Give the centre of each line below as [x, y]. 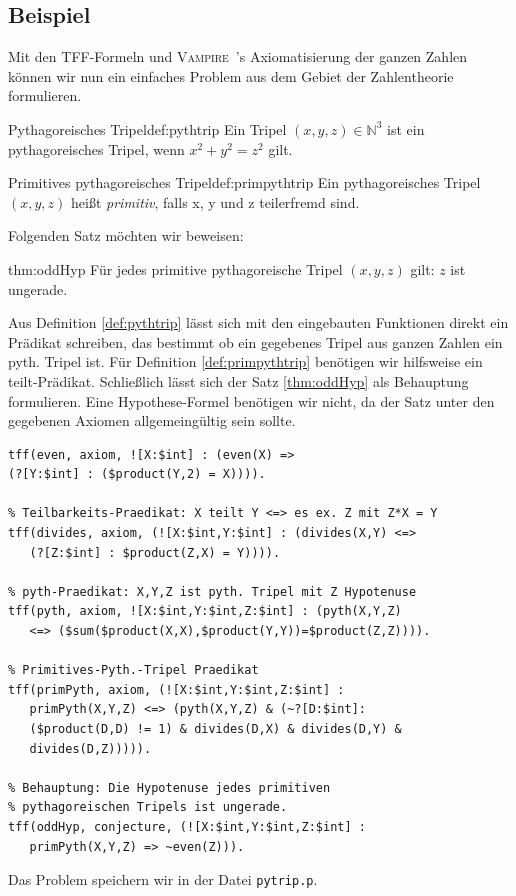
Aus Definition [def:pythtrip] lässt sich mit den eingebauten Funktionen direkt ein [258, 322]
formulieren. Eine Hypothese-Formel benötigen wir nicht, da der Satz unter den [251, 400]
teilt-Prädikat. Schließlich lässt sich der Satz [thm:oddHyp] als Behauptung [238, 380]
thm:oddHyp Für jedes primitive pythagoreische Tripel [175, 268]
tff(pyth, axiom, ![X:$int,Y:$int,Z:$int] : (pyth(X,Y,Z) [205, 611]
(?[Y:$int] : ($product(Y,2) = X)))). [137, 474]
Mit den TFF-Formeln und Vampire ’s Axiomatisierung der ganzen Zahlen [238, 56]
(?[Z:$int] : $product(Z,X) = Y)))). [155, 552]
